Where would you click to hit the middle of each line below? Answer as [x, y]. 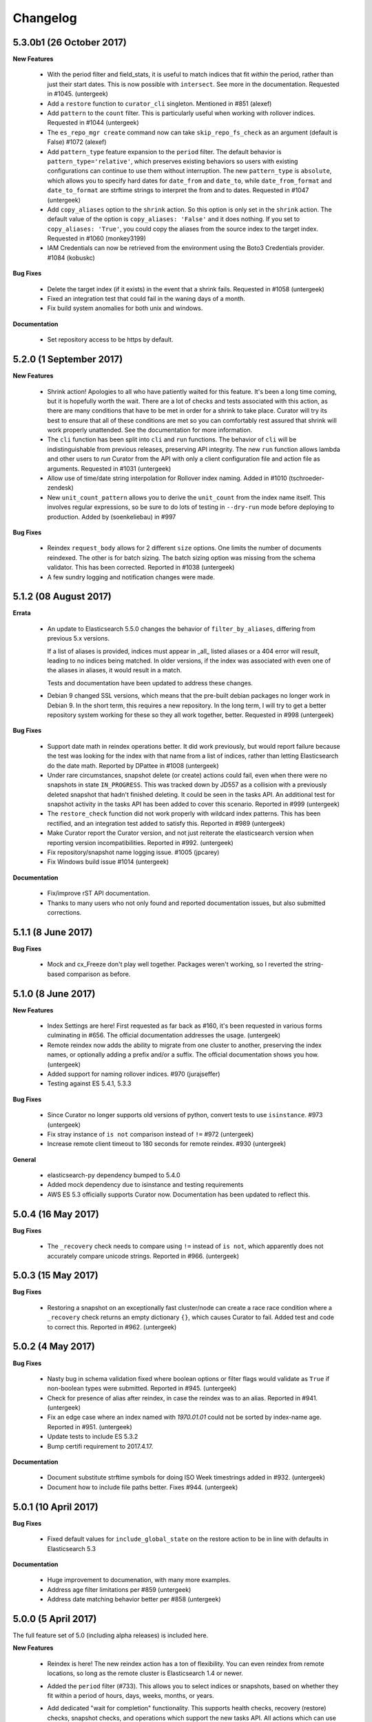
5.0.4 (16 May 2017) [56, 1214]
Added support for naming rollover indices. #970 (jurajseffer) [134, 1074]
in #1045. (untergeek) [77, 94]
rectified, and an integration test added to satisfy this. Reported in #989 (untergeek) [166, 823]
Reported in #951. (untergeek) [90, 1427]
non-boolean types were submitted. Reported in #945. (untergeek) [142, 1389]
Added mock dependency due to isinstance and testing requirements [145, 1185]
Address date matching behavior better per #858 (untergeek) [134, 1599]
